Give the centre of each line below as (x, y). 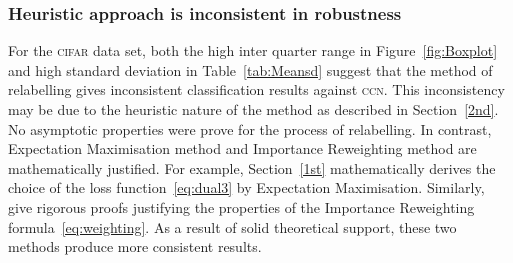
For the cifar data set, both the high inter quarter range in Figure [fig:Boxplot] (253, 50)
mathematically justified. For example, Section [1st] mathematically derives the (252, 167)
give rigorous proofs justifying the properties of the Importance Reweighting (241, 206)
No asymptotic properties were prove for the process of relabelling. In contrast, (250, 128)
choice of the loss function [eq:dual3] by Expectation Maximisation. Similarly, (246, 187)
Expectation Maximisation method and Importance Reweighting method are (242, 148)
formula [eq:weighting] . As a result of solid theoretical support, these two (232, 226)
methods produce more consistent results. (135, 246)
